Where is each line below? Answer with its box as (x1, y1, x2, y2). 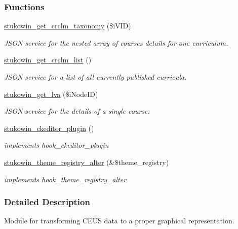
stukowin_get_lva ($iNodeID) (4, 88, 98, 99)
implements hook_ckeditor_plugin (4, 140, 109, 150)
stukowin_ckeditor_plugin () (4, 122, 94, 133)
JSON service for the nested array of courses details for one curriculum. (4, 37, 228, 48)
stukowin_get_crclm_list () (4, 54, 92, 65)
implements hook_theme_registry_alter (4, 174, 127, 184)
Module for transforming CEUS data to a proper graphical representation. (4, 215, 234, 226)
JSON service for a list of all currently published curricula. (4, 72, 187, 82)
